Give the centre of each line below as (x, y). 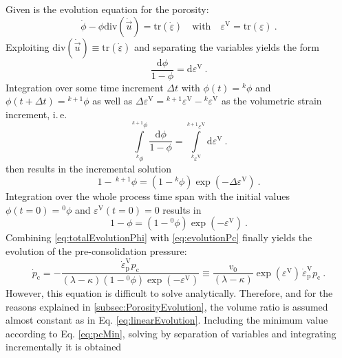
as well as (113, 101)
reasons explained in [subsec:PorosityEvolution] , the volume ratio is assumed (167, 306)
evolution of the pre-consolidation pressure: (96, 251)
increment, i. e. (36, 114)
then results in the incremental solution (89, 168)
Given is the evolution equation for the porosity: (107, 9)
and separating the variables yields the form (226, 46)
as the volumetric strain (271, 101)
